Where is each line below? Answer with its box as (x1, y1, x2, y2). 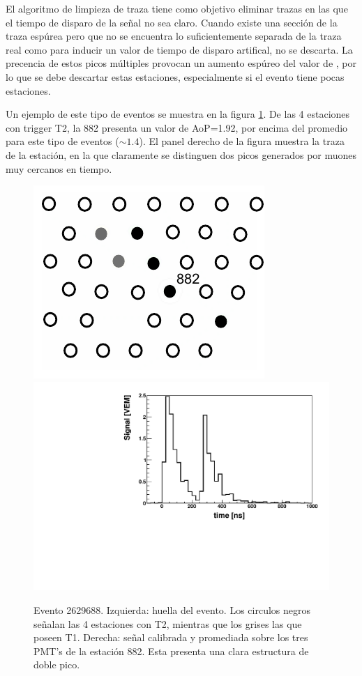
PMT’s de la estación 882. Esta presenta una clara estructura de (33, 643, 309, 658)
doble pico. (33, 657, 80, 672)
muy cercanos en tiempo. (6, 161, 112, 176)
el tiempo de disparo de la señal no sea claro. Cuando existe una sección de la (6, 15, 338, 29)
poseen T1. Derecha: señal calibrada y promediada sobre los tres (33, 630, 308, 645)
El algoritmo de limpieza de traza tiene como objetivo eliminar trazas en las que (6, 1, 348, 15)
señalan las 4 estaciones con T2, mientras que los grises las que (33, 616, 302, 631)
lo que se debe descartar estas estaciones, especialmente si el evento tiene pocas (6, 69, 345, 84)
